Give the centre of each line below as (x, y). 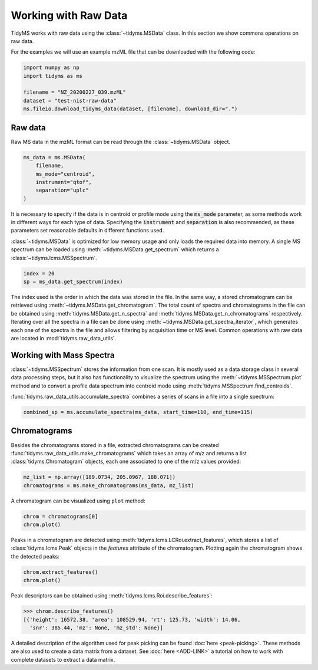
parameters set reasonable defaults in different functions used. (87, 231)
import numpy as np (51, 68)
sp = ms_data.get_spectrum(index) (73, 282)
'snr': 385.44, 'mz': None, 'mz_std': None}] (96, 628)
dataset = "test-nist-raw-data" (70, 101)
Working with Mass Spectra (63, 355)
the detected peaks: (35, 556)
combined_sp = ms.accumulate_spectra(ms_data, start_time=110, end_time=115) (138, 412)
